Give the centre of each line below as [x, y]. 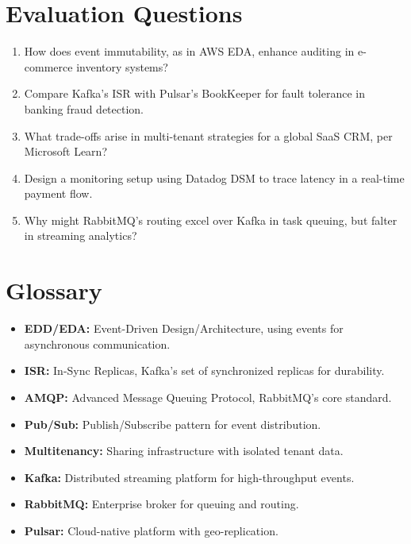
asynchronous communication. [97, 343]
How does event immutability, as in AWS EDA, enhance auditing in [189, 51]
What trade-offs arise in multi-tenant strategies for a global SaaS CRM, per [208, 135]
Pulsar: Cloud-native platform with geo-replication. [151, 530]
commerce [48, 66]
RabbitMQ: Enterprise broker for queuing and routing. [161, 504]
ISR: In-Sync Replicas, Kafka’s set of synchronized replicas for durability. [204, 370]
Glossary [54, 290]
